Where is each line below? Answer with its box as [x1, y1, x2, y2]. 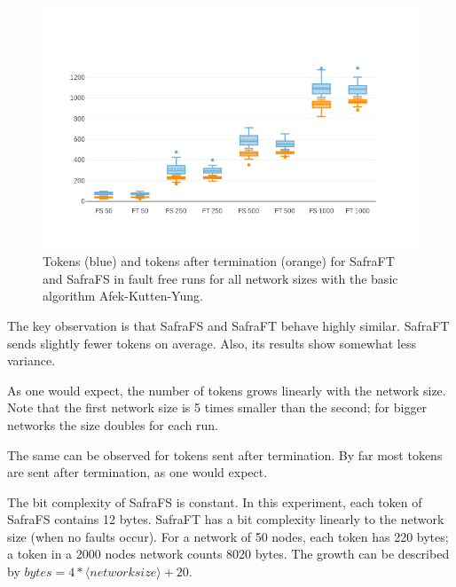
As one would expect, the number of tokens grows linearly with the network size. [7, 380, 446, 399]
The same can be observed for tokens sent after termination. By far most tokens [7, 445, 443, 464]
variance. [7, 351, 56, 370]
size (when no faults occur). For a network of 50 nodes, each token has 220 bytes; [7, 527, 449, 545]
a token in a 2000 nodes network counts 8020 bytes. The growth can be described [7, 544, 450, 563]
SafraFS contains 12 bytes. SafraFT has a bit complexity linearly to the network [7, 510, 444, 528]
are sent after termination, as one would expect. [7, 463, 268, 481]
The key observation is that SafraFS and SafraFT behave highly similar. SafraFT [7, 316, 450, 334]
